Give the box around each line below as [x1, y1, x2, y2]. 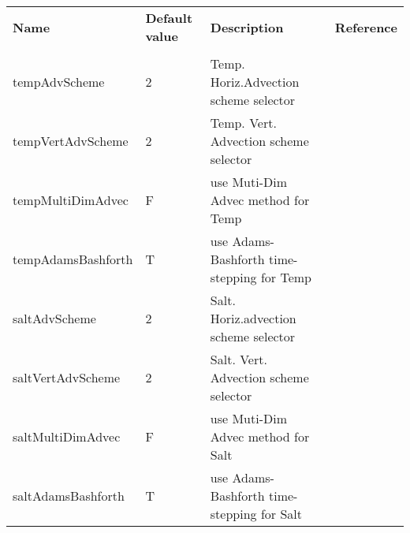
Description [210, 17, 284, 36]
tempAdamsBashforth [13, 250, 133, 268]
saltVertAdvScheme [13, 368, 121, 386]
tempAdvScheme [13, 73, 105, 91]
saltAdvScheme [13, 309, 96, 327]
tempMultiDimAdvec [13, 191, 129, 209]
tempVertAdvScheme [13, 132, 129, 150]
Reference [334, 17, 397, 36]
